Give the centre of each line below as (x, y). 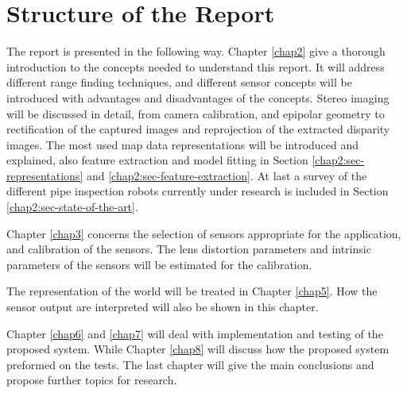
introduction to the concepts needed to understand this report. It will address (196, 66)
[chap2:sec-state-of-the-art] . (72, 207)
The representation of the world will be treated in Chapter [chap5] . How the (192, 291)
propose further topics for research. (92, 380)
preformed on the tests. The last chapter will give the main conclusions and (190, 364)
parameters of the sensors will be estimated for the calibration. (159, 264)
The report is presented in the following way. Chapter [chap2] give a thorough (196, 51)
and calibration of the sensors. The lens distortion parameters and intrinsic (189, 249)
